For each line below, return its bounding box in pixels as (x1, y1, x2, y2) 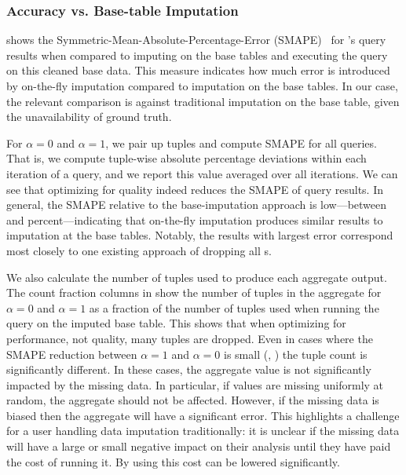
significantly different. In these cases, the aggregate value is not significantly (6, 361, 371, 378)
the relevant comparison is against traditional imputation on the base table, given (6, 93, 400, 109)
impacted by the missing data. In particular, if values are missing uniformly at (6, 376, 384, 393)
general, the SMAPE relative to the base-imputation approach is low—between (6, 196, 387, 213)
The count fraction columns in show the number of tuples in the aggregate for (6, 284, 382, 301)
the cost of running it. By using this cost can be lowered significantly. (6, 453, 340, 470)
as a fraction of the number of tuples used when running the (89, 299, 379, 316)
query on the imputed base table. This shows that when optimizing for (6, 315, 346, 331)
